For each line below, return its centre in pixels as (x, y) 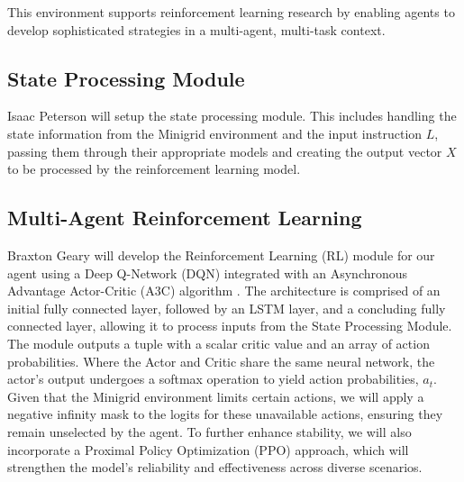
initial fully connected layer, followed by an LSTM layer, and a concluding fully (227, 308)
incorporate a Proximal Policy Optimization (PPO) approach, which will (208, 449)
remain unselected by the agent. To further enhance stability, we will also (209, 431)
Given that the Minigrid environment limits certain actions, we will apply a (216, 396)
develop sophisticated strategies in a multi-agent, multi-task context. (196, 29)
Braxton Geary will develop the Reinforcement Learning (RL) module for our (221, 255)
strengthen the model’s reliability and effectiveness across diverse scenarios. (215, 467)
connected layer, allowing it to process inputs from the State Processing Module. (230, 326)
